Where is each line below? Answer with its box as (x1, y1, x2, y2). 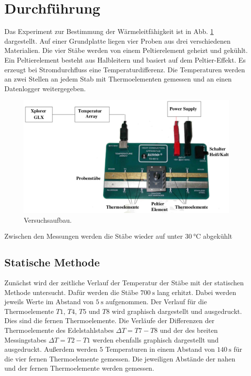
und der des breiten (160, 325, 218, 335)
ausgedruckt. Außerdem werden (4, 344, 97, 354)
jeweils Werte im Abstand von (4, 296, 94, 307)
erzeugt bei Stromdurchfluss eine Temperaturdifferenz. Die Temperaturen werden (4, 64, 245, 74)
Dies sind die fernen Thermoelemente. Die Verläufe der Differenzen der (4, 315, 215, 326)
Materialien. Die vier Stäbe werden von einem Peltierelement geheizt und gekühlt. (4, 45, 248, 55)
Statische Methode (4, 255, 100, 270)
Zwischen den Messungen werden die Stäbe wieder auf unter (4, 231, 183, 241)
